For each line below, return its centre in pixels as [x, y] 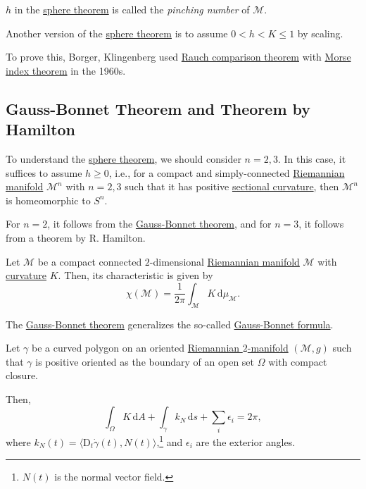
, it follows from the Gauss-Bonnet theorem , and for [159, 224]
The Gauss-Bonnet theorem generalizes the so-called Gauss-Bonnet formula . [170, 324]
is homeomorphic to [48, 200]
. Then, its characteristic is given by [135, 275]
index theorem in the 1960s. [66, 70]
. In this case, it [312, 158]
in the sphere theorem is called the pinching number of [132, 9]
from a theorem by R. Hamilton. [76, 237]
